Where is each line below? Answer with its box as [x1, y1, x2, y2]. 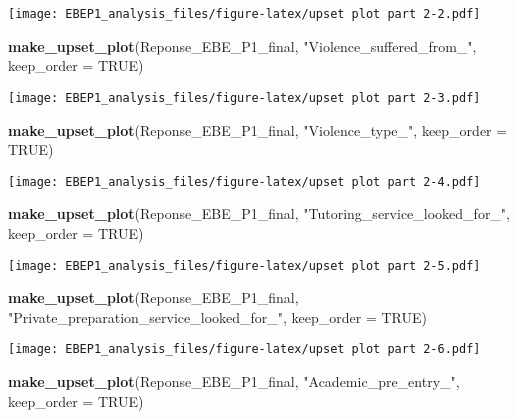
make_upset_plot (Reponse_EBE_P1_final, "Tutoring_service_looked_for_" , [8, 203, 511, 224]
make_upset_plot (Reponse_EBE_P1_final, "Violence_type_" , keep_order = [8, 119, 508, 140]
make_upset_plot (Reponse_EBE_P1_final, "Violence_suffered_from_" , [8, 35, 477, 56]
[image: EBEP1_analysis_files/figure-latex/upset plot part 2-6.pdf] [8, 342, 481, 357]
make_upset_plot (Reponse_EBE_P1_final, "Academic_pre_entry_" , [8, 371, 460, 392]
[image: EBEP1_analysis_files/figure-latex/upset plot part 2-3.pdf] [8, 90, 481, 105]
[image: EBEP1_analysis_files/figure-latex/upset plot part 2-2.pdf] [8, 7, 481, 21]
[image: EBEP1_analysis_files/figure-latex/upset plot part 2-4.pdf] [8, 174, 481, 189]
